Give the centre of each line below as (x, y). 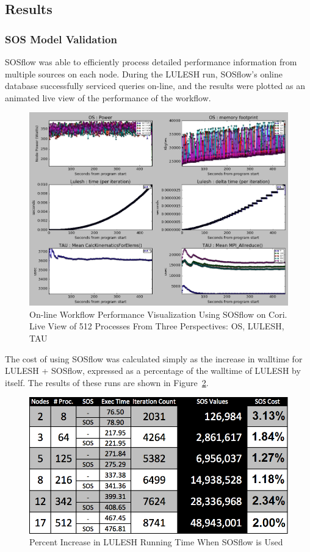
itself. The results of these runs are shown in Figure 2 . (107, 382)
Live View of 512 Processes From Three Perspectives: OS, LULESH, (157, 326)
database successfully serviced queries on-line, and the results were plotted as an (155, 86)
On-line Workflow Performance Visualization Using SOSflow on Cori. (158, 314)
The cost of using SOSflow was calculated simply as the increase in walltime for (154, 358)
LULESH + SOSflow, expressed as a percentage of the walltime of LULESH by (153, 371)
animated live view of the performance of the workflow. (108, 97)
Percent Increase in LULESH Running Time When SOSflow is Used (156, 542)
